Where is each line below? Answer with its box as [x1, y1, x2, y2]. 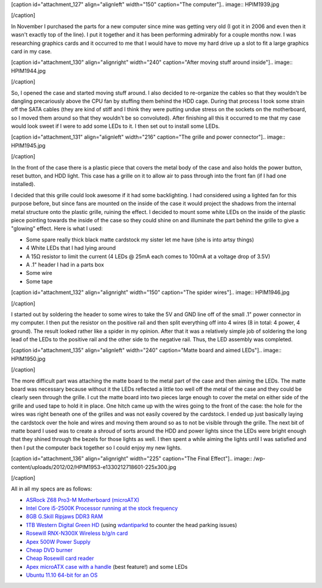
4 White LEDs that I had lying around [26, 244, 116, 252]
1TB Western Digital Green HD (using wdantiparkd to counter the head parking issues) [26, 521, 237, 528]
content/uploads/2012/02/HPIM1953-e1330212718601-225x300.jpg [11, 463, 177, 470]
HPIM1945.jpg [11, 142, 46, 149]
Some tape [26, 278, 53, 285]
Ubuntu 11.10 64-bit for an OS [26, 571, 98, 579]
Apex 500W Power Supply [26, 538, 91, 545]
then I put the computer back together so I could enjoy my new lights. [11, 444, 182, 451]
